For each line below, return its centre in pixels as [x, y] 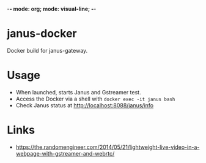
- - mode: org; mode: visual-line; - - [52, 9]
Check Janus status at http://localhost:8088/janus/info [85, 105]
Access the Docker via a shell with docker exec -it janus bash [95, 99]
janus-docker [42, 34]
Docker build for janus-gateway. [47, 50]
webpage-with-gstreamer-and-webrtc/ [65, 153]
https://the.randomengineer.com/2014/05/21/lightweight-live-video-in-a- [108, 147]
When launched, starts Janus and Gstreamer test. [78, 92]
